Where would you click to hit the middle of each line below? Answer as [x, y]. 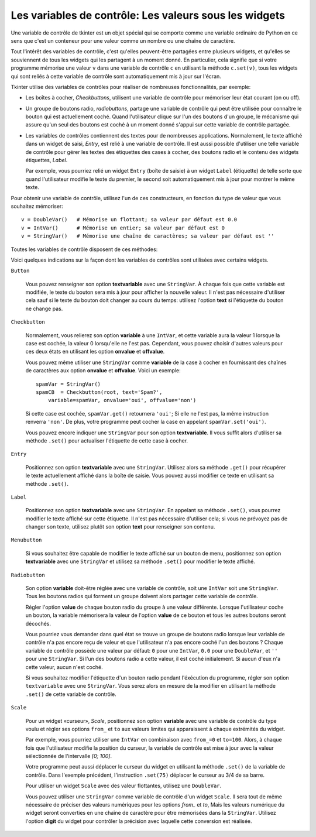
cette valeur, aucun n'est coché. [64, 667]
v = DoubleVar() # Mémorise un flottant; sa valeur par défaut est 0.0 [129, 220]
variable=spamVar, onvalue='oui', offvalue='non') [122, 400]
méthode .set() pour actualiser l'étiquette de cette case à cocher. [107, 440]
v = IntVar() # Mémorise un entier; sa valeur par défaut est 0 [123, 228]
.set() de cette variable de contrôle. [71, 694]
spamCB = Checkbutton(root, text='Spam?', [99, 392]
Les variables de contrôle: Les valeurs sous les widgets [148, 15]
